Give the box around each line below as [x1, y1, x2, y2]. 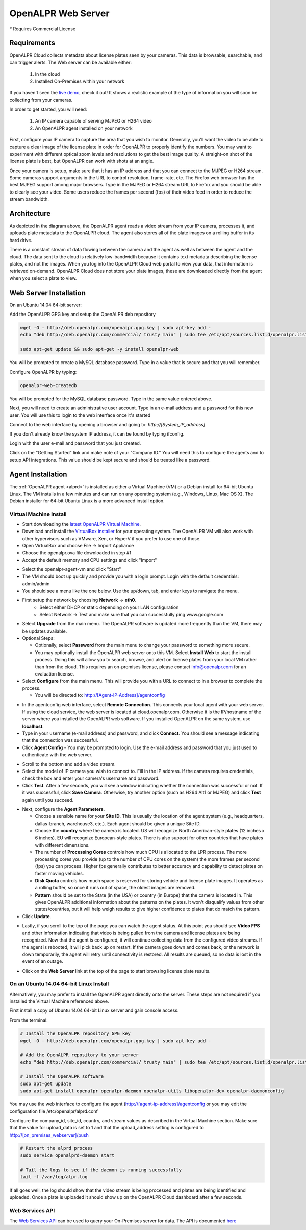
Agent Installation [9, 470, 67, 479]
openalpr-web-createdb [20, 382, 77, 388]
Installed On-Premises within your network [35, 78, 125, 84]
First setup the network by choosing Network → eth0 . [22, 597, 137, 603]
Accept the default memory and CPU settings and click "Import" [22, 557, 157, 563]
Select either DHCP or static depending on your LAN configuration [39, 604, 179, 610]
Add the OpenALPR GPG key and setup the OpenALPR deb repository [9, 311, 156, 318]
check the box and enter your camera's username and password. [22, 775, 160, 781]
